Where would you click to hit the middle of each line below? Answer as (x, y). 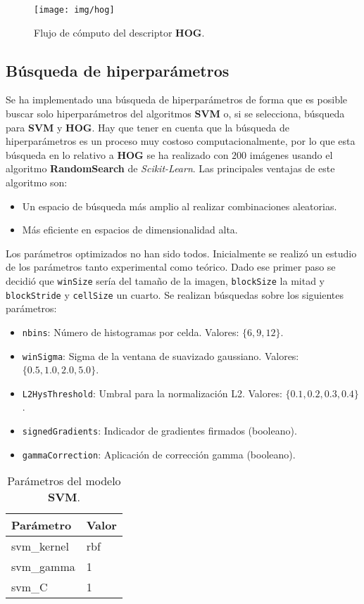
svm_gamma (43, 567)
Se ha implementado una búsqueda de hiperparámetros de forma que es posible (177, 99)
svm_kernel (40, 546)
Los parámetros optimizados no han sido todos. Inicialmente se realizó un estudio (181, 253)
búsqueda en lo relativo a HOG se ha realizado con (117, 154)
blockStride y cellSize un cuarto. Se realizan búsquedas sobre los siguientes (175, 294)
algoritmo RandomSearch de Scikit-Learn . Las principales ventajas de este (170, 168)
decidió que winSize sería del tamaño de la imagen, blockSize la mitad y (165, 280)
